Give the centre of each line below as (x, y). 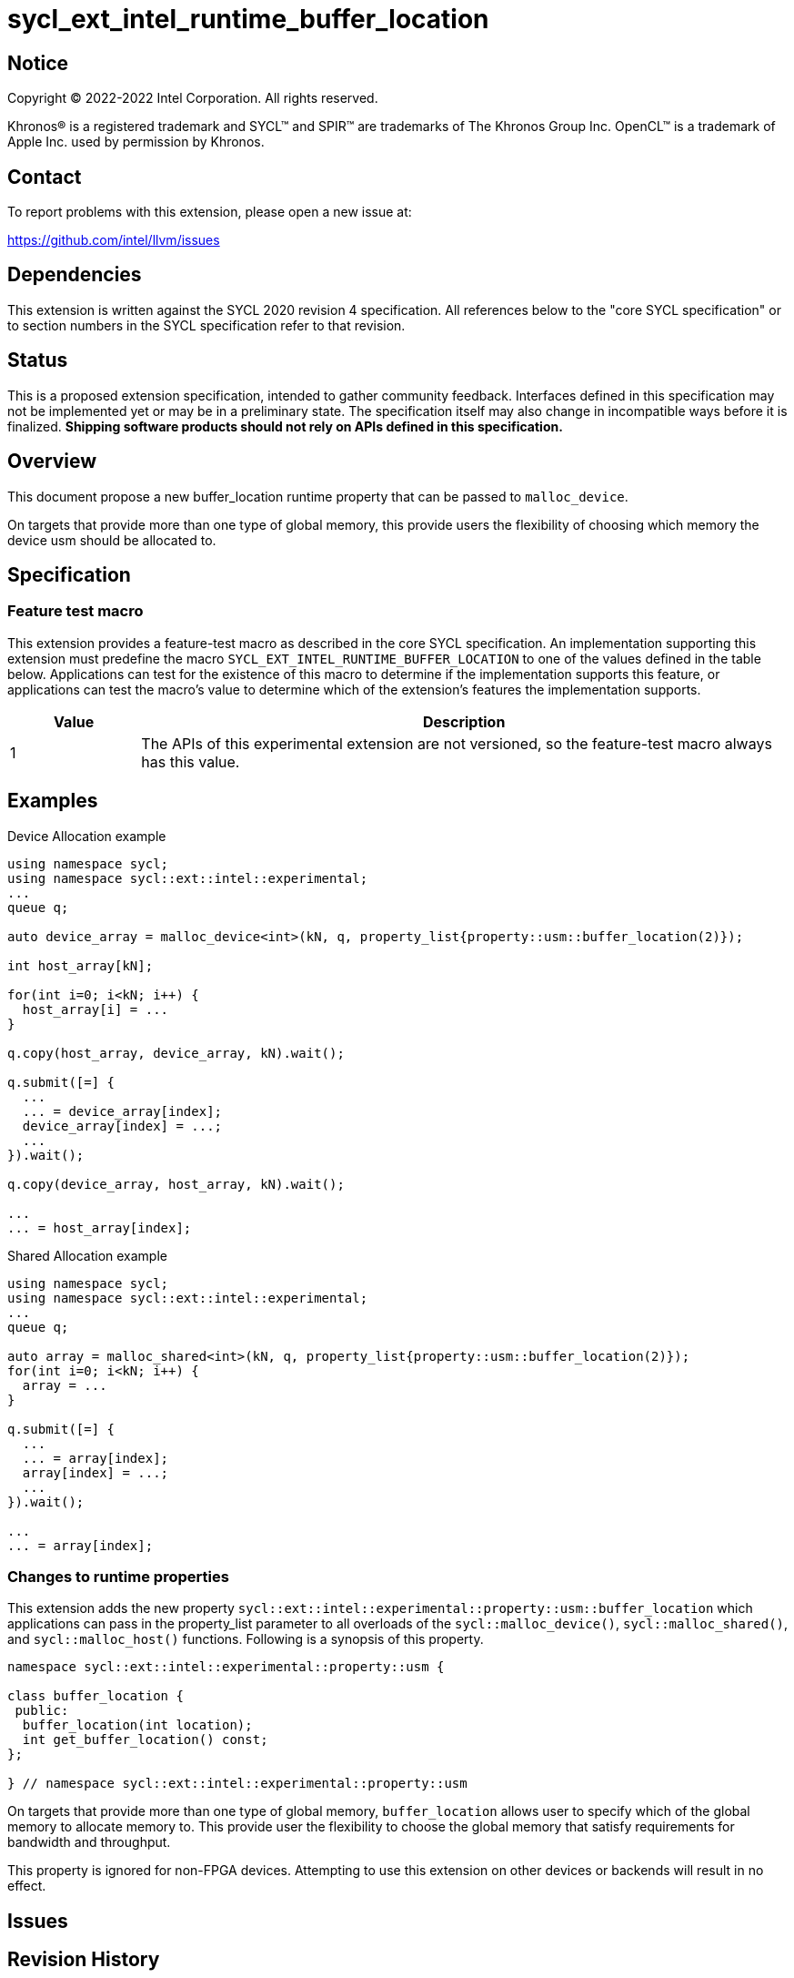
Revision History (84, 1960)
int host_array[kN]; (80, 965)
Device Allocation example (87, 836)
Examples (53, 801)
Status (38, 360)
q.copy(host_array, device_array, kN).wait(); (176, 1053)
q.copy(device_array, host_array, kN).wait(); (176, 1184)
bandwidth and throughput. (89, 1842)
